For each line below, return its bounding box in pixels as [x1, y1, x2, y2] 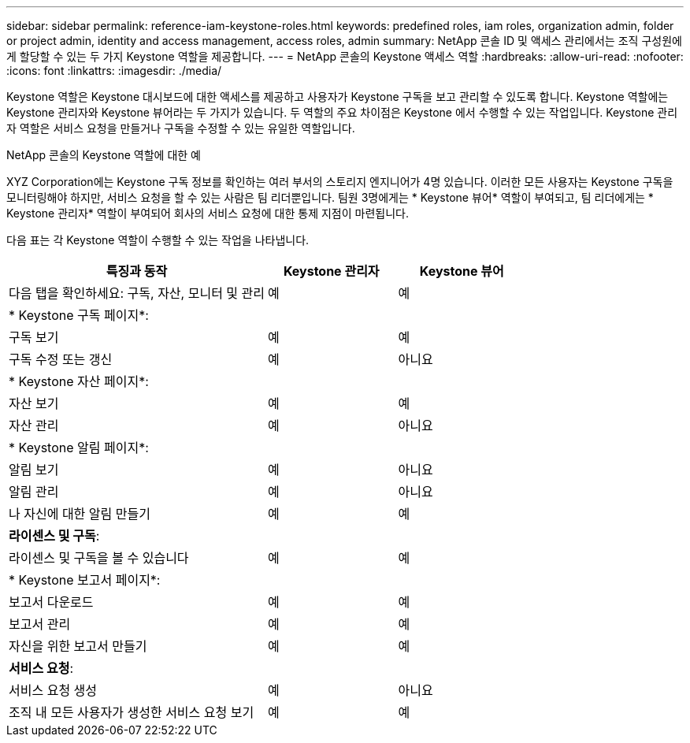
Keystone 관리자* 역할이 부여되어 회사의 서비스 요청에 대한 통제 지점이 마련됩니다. [6, 206, 409, 220]
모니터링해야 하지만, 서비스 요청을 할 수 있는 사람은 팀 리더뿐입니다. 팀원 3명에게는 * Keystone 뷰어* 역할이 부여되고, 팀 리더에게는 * [6, 191, 654, 204]
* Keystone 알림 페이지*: [9, 440, 149, 455]
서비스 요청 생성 [9, 682, 98, 698]
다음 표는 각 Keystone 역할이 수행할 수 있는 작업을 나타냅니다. [6, 233, 310, 247]
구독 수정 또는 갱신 [9, 351, 113, 367]
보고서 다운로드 [9, 594, 94, 610]
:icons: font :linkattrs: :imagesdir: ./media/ [6, 64, 222, 77]
